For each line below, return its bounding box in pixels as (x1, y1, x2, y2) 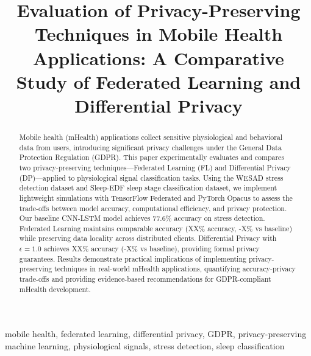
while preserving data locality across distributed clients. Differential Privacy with (19, 233, 277, 243)
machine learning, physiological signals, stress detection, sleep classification (5, 340, 285, 352)
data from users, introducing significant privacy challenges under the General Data (19, 142, 282, 152)
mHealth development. (19, 284, 91, 294)
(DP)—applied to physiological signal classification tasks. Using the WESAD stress (19, 172, 284, 183)
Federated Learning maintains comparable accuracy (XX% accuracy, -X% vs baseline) (19, 223, 293, 233)
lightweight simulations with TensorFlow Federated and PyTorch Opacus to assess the (19, 192, 293, 203)
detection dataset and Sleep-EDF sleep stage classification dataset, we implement (19, 183, 277, 193)
